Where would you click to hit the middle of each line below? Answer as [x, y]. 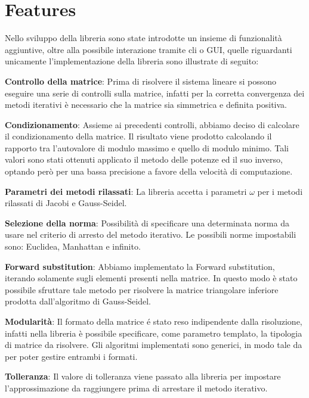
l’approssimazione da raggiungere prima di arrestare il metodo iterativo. [136, 388]
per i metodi [280, 191]
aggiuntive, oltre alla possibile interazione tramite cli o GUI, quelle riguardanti [149, 49]
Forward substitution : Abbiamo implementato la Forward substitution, [140, 266]
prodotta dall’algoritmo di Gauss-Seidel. [78, 301]
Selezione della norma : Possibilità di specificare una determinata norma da [147, 223]
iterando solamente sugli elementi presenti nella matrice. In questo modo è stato [151, 278]
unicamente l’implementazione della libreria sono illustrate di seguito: [132, 61]
